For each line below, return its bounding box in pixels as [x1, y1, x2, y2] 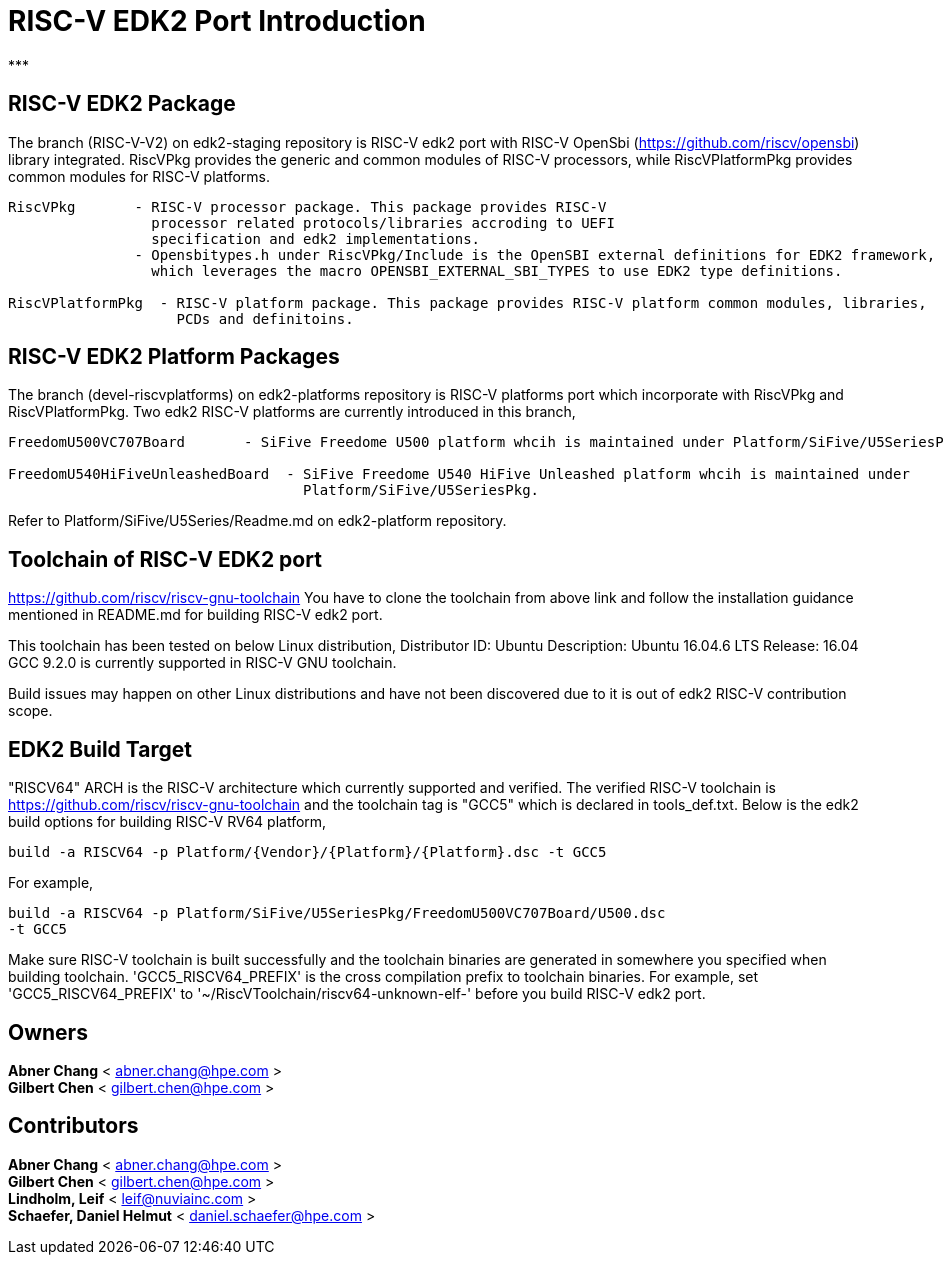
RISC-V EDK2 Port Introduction [8, 4, 426, 38]
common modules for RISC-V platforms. [8, 167, 270, 185]
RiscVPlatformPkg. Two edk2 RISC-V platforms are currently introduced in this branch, [8, 403, 576, 421]
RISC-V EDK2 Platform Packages [8, 344, 340, 370]
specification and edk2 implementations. [151, 230, 481, 247]
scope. [8, 702, 53, 720]
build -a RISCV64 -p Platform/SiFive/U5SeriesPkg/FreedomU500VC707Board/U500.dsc [8, 905, 666, 922]
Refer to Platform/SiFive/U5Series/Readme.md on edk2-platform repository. [8, 512, 507, 530]
